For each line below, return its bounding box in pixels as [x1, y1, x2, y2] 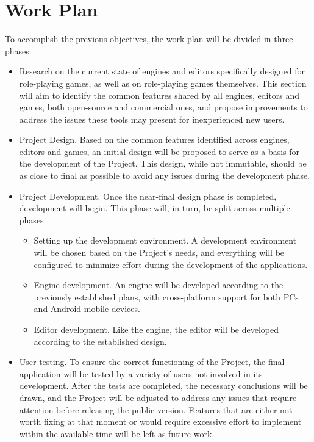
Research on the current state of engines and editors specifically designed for [19, 65, 305, 78]
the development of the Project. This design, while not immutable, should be [19, 157, 307, 170]
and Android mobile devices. [34, 302, 140, 315]
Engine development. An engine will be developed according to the [34, 278, 284, 291]
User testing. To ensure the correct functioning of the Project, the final [19, 355, 285, 368]
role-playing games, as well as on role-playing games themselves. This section [19, 76, 307, 89]
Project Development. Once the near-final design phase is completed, [19, 189, 277, 202]
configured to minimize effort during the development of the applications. [34, 258, 308, 270]
